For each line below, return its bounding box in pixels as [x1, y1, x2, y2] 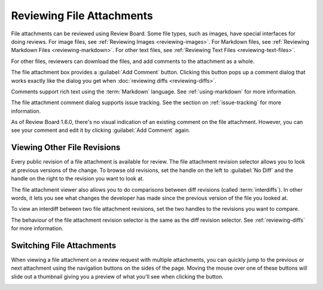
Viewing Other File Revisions [11, 143, 121, 153]
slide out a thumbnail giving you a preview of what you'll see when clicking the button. [11, 273, 224, 280]
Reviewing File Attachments [11, 9, 153, 22]
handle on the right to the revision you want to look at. [11, 175, 144, 182]
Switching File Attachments [11, 240, 117, 250]
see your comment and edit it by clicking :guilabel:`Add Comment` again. [11, 126, 191, 134]
